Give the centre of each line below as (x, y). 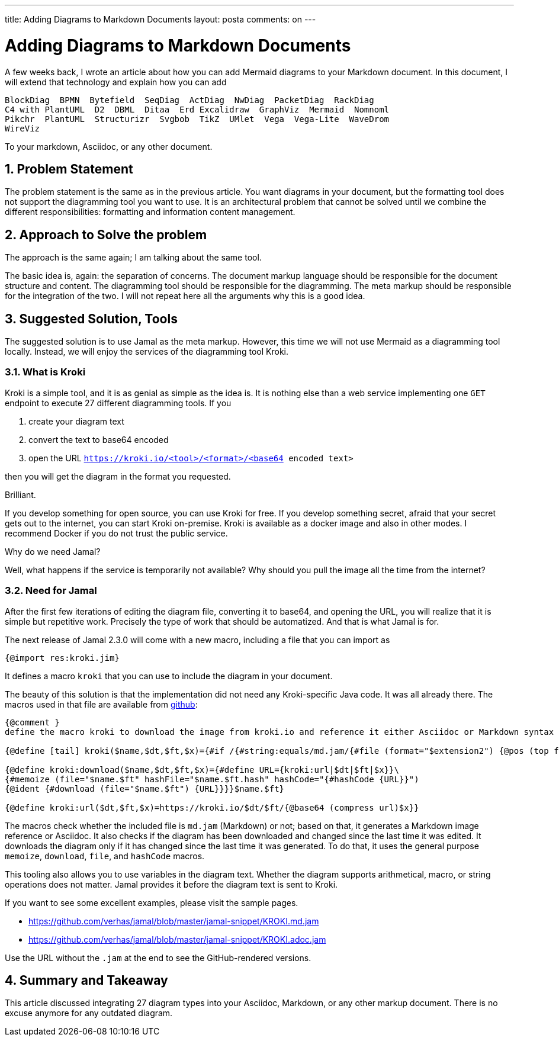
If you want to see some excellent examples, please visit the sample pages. (152, 902)
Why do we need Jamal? (53, 551)
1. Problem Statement (69, 169)
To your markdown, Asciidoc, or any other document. (109, 146)
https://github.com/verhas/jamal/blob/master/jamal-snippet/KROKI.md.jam (174, 921)
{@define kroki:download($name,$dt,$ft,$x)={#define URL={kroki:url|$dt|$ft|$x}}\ (202, 769)
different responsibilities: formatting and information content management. (150, 212)
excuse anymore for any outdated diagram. (89, 1013)
